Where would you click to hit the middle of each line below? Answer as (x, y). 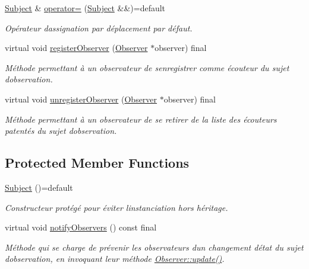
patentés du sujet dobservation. (61, 131)
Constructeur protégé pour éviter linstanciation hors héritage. (116, 207)
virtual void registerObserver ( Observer (76, 48)
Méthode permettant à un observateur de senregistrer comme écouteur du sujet (147, 67)
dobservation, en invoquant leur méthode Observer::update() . (115, 259)
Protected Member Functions (97, 163)
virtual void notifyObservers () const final (81, 227)
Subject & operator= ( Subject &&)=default (85, 8)
